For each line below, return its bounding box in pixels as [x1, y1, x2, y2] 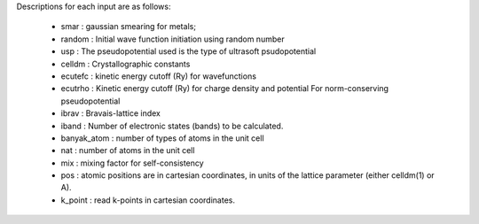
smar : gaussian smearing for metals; [60, 21, 197, 32]
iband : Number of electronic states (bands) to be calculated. [60, 120, 284, 131]
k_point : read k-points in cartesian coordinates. [60, 195, 235, 205]
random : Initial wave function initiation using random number [60, 34, 285, 44]
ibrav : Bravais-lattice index [60, 108, 161, 119]
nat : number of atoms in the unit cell [60, 145, 195, 156]
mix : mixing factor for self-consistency [60, 158, 204, 168]
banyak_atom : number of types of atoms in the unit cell [60, 133, 265, 143]
